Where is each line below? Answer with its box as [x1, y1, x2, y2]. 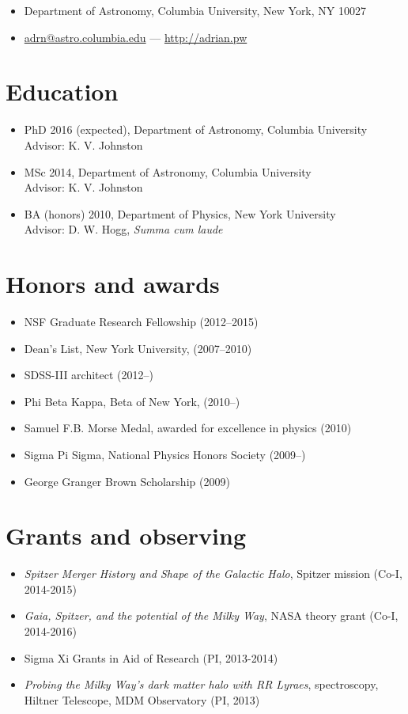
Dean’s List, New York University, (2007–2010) [24, 340, 252, 356]
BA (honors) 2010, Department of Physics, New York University [24, 205, 336, 222]
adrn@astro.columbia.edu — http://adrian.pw [24, 28, 247, 45]
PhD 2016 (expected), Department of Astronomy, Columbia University [24, 121, 368, 138]
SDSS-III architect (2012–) [24, 366, 153, 383]
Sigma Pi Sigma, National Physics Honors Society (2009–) [24, 446, 306, 462]
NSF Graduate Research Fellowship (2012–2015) [24, 313, 259, 329]
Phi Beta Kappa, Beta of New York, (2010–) [24, 393, 240, 409]
